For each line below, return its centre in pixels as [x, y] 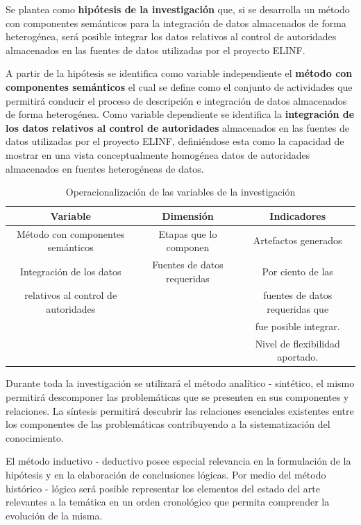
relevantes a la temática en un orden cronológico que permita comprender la [168, 502]
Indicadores [298, 215]
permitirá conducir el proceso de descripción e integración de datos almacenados [176, 100]
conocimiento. [35, 437]
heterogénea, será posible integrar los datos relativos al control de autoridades [171, 36]
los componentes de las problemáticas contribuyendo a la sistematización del [168, 424]
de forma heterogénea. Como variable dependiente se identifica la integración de [180, 114]
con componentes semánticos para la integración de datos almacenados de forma [176, 23]
